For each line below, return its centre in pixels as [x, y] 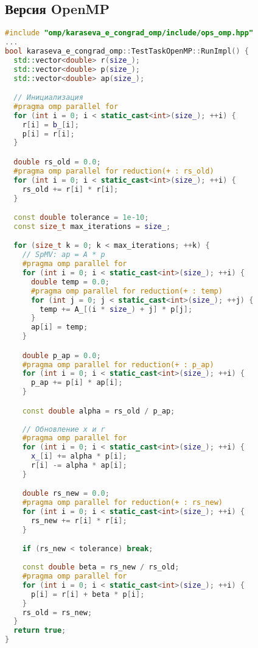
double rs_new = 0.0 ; [66, 494]
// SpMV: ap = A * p [64, 255]
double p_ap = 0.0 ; [61, 355]
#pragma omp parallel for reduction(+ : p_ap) [118, 364]
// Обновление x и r [64, 429]
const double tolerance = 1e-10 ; [81, 218]
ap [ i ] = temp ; [59, 327]
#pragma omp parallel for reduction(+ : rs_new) [122, 503]
